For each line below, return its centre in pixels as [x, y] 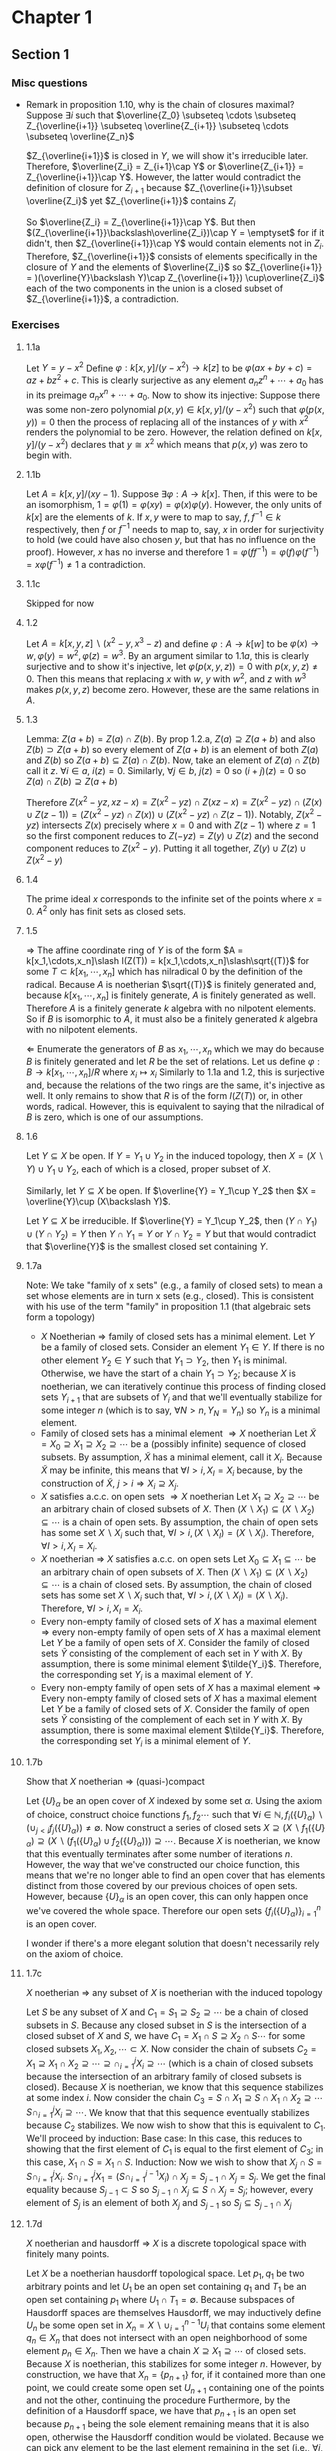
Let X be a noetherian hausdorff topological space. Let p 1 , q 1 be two [165, 2274]
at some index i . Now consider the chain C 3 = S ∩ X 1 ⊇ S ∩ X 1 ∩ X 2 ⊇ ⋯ [174, 2098]
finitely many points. [67, 2254]
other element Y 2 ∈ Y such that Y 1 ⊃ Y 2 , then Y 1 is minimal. [164, 1361]
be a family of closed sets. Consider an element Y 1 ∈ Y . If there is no [182, 1348]
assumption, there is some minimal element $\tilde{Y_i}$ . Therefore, [181, 1663]
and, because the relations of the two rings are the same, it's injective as [175, 1085]
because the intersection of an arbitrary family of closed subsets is [164, 2076]
